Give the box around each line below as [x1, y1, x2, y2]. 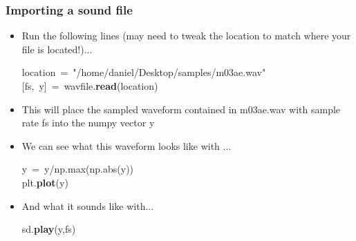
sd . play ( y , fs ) [21, 222, 76, 236]
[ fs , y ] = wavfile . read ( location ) [21, 79, 158, 93]
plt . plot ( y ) [21, 175, 68, 189]
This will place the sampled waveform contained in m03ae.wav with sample [21, 102, 341, 116]
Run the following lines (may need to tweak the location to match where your [21, 28, 351, 43]
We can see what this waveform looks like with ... [21, 138, 232, 153]
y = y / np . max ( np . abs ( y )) [21, 162, 134, 176]
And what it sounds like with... [21, 198, 154, 213]
